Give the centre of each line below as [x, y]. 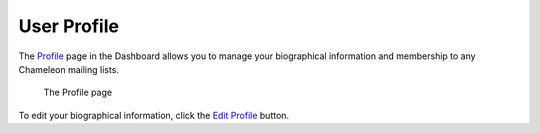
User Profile [69, 26]
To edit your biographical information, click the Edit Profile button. [154, 115]
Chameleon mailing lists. [69, 69]
